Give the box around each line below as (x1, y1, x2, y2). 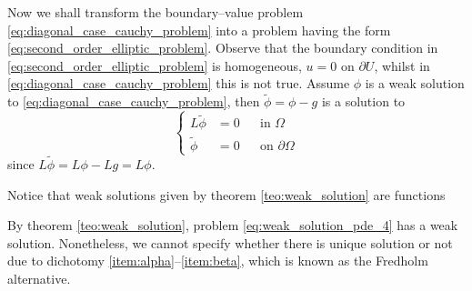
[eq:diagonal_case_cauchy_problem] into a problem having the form (7, 20, 391, 39)
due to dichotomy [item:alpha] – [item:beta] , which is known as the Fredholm (7, 251, 428, 270)
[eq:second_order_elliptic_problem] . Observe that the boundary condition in (7, 38, 438, 57)
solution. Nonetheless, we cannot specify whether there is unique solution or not (7, 233, 453, 252)
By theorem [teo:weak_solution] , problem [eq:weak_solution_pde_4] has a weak (7, 216, 458, 235)
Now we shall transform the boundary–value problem (7, 3, 304, 21)
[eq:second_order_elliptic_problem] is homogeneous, (7, 55, 302, 75)
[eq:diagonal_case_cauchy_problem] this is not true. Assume (7, 74, 350, 93)
